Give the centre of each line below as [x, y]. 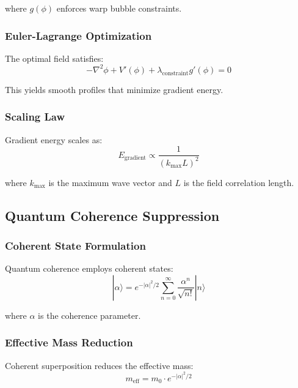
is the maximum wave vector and [110, 182]
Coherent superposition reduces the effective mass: [99, 365]
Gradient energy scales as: [54, 139]
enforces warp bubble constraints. [119, 8]
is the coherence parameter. [89, 315]
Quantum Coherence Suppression [112, 215]
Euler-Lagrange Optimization [78, 35]
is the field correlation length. [239, 182]
